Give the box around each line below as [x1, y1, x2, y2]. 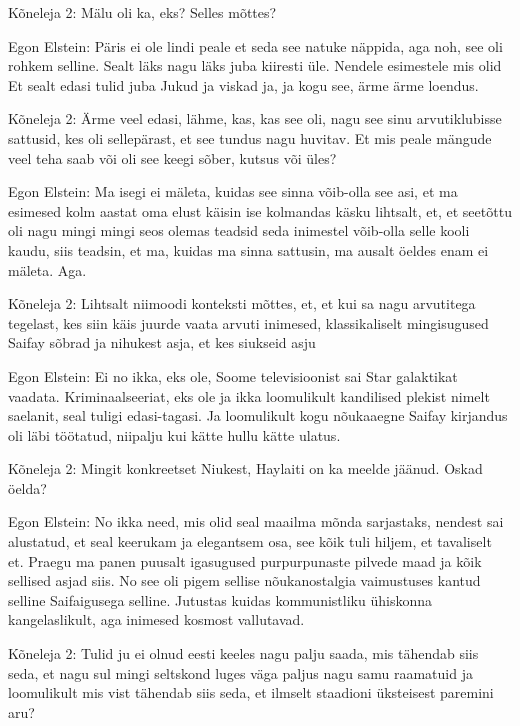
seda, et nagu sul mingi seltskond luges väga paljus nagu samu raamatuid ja [8, 662, 473, 683]
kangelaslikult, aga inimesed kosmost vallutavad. [8, 609, 305, 630]
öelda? [8, 477, 47, 498]
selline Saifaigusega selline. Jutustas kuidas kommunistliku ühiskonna [8, 589, 432, 610]
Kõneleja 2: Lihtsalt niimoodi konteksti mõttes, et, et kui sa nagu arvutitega [8, 293, 476, 314]
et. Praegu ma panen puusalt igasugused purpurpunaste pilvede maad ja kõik [8, 550, 482, 571]
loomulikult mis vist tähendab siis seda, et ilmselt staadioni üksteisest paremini [8, 682, 494, 703]
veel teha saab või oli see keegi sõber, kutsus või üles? [8, 147, 337, 168]
